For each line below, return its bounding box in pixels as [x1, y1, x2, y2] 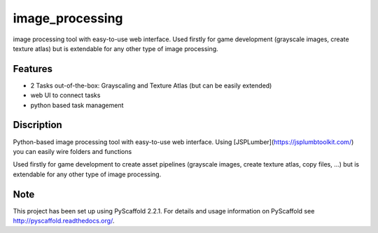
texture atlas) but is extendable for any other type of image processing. [13, 44, 218, 52]
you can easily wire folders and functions [13, 147, 132, 155]
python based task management [30, 101, 124, 109]
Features [13, 63, 52, 75]
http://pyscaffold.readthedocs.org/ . [13, 217, 115, 225]
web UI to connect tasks [30, 91, 101, 99]
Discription [13, 119, 62, 131]
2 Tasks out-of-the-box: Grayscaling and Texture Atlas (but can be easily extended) [30, 81, 272, 90]
